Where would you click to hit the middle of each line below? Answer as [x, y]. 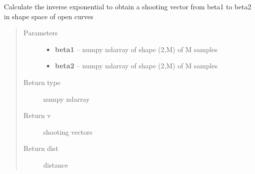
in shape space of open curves [49, 16]
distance [55, 164]
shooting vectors [68, 131]
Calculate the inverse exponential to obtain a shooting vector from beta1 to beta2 [128, 6]
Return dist [41, 148]
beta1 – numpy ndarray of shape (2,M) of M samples [136, 49]
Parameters [40, 33]
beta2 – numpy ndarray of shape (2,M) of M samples [136, 66]
